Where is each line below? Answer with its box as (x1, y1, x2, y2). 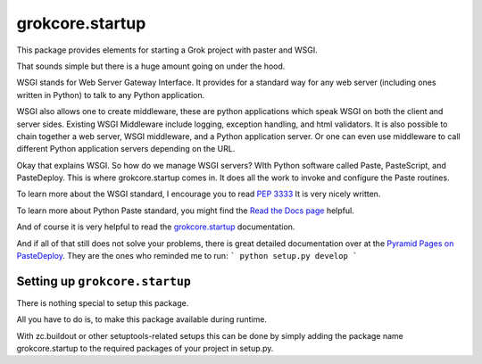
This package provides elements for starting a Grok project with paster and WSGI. (16, 45, 319, 55)
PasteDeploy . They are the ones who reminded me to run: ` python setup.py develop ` (16, 251, 358, 261)
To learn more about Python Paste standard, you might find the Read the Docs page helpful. (16, 205, 354, 216)
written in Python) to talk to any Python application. (16, 89, 205, 100)
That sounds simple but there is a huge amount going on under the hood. (16, 61, 286, 71)
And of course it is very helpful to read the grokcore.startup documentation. (16, 221, 295, 232)
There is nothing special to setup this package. (16, 297, 189, 308)
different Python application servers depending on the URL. (16, 144, 236, 154)
